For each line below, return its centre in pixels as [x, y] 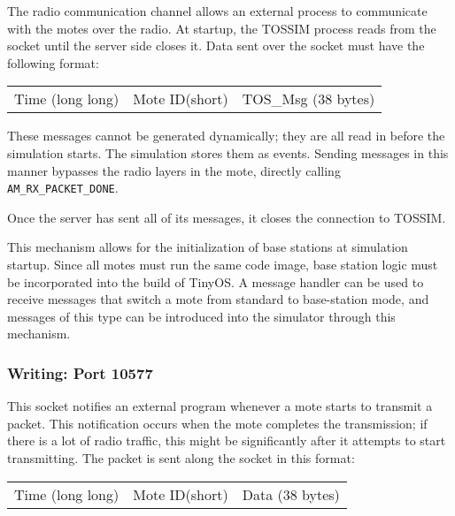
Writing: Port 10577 [80, 372]
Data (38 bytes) [291, 494]
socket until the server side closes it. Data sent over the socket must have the [216, 46]
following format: [53, 62]
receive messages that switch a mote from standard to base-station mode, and [218, 299]
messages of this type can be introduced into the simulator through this [201, 316]
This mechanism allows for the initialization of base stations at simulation [208, 247]
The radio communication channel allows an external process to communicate [217, 11]
